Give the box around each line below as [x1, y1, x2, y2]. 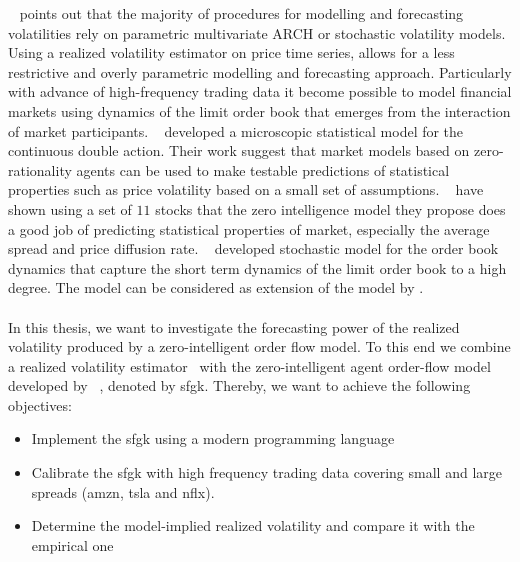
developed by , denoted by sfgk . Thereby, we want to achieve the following [8, 375, 471, 396]
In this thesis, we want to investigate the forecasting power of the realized [8, 316, 460, 337]
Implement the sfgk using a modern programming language [31, 428, 395, 449]
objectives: [8, 394, 72, 415]
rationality [8, 159, 72, 180]
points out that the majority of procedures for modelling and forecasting [19, 3, 464, 23]
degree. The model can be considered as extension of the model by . [8, 277, 424, 298]
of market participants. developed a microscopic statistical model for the [8, 120, 464, 141]
